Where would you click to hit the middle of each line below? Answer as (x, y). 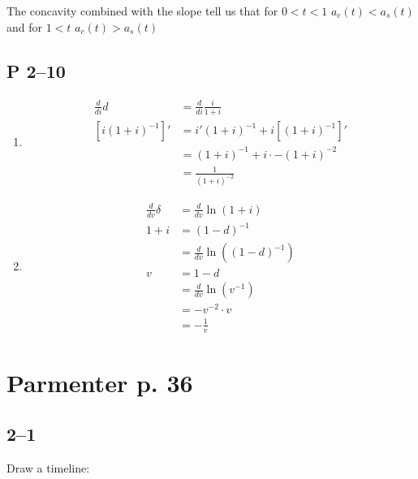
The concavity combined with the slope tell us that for (142, 11)
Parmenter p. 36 (100, 382)
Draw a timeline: (48, 468)
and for (25, 26)
